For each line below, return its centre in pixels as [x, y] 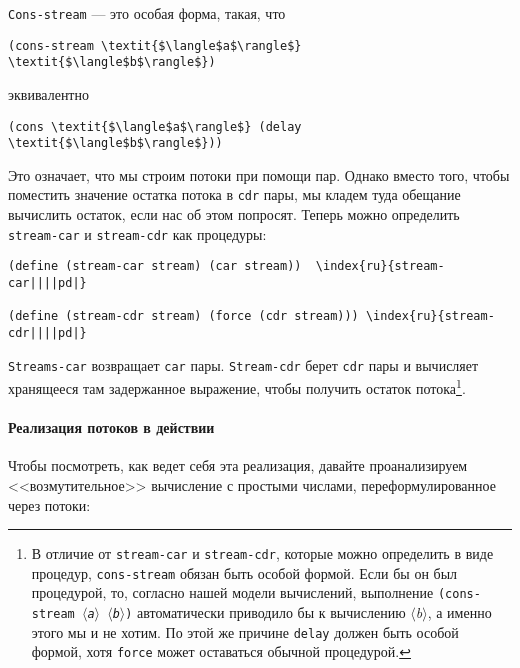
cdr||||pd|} [47, 333]
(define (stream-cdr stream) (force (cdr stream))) [183, 316]
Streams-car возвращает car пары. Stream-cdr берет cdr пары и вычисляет [243, 364]
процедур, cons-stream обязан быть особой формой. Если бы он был [244, 572]
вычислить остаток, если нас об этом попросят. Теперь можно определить [234, 214]
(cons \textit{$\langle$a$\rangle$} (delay [155, 126]
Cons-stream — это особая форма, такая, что [147, 13]
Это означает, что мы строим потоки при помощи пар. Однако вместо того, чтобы [259, 174]
